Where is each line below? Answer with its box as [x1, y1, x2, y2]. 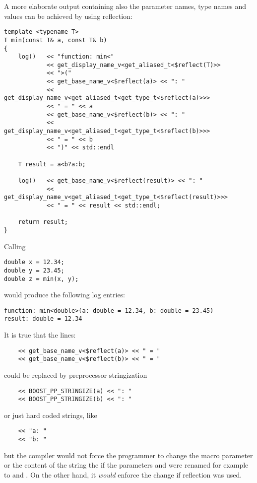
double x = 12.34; [4, 259, 64, 266]
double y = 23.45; [4, 267, 64, 274]
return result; [18, 218, 68, 226]
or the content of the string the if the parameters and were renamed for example [4, 460, 249, 470]
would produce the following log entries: [4, 289, 126, 300]
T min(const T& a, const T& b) [4, 36, 107, 44]
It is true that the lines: [4, 330, 76, 340]
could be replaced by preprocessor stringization [4, 369, 147, 380]
